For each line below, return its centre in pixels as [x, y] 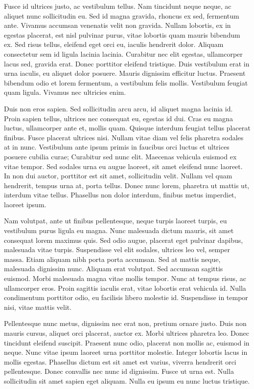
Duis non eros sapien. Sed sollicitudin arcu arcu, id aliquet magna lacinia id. [118, 108]
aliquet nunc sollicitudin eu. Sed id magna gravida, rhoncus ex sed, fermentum [122, 15]
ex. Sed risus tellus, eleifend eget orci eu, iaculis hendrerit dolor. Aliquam [114, 44]
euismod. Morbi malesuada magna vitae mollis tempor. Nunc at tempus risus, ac [125, 278]
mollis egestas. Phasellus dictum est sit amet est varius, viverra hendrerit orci [120, 361]
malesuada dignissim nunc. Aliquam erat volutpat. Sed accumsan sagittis [114, 269]
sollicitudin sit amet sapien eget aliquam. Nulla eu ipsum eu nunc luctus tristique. [127, 380]
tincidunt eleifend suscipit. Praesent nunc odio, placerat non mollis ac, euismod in [127, 342]
